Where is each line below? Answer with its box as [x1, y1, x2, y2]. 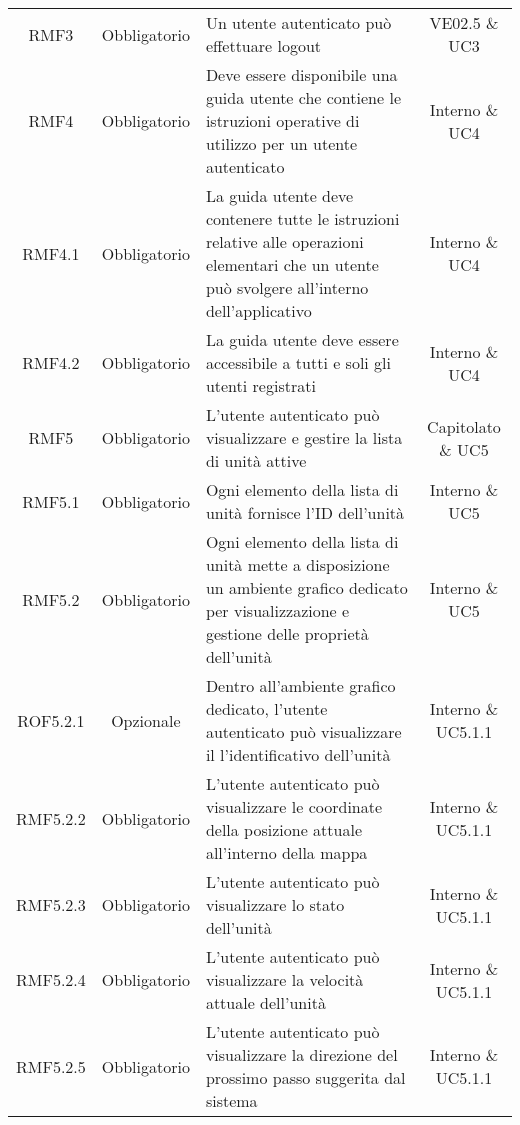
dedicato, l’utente [205, 697, 328, 720]
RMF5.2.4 [16, 968, 86, 991]
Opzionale [111, 708, 181, 732]
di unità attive [205, 449, 307, 472]
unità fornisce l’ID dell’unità [205, 501, 405, 524]
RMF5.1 [22, 489, 80, 513]
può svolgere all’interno [205, 276, 369, 299]
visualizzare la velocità [205, 968, 364, 991]
